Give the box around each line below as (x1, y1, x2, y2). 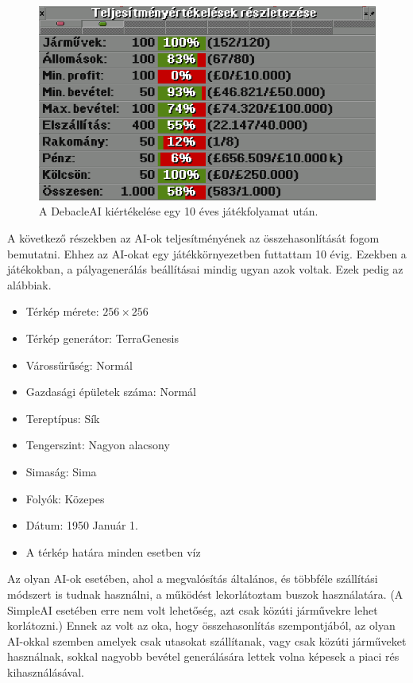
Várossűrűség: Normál (25, 356, 133, 373)
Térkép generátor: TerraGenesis (25, 330, 179, 347)
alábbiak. (7, 276, 52, 293)
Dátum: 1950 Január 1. (25, 517, 139, 534)
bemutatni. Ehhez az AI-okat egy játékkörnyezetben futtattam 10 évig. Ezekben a (7, 245, 407, 262)
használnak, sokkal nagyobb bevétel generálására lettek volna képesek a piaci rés (7, 648, 399, 665)
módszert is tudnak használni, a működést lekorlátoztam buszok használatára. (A (7, 585, 403, 602)
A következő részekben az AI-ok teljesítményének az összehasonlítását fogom (7, 230, 380, 246)
